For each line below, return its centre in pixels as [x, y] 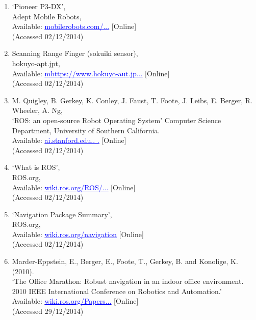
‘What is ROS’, [36, 167]
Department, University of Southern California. [86, 130]
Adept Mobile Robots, [47, 16]
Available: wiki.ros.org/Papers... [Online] [75, 301]
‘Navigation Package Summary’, [62, 214]
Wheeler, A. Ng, [37, 110]
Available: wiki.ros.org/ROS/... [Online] [74, 187]
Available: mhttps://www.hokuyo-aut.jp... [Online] [91, 73]
